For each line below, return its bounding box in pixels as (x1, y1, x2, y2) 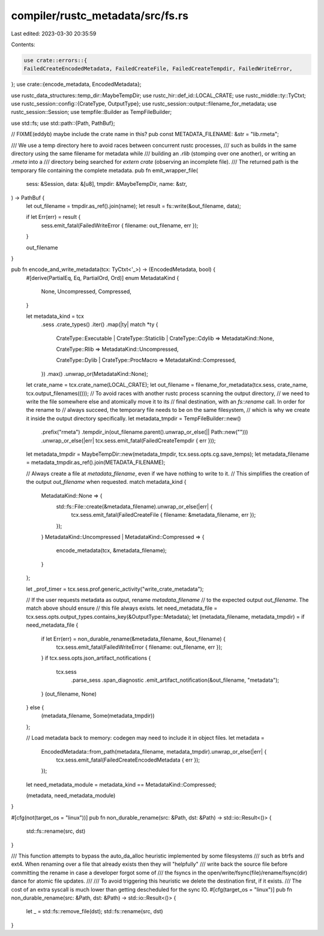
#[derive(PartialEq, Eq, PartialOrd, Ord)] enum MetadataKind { (26, 274, 179, 281)
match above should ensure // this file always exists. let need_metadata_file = (26, 604, 218, 612)
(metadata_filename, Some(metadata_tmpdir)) (41, 712, 155, 720)
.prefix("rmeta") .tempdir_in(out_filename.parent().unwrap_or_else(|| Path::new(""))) (41, 429, 248, 436)
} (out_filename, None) (41, 690, 97, 697)
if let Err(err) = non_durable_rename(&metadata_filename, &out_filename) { (41, 635, 226, 642)
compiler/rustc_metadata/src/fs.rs (11, 9, 189, 22)
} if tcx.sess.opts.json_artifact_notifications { (41, 654, 151, 662)
